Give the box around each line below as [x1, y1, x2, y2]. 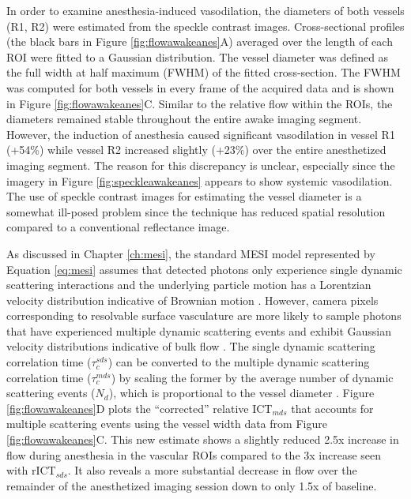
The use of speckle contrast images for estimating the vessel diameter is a [6, 188, 362, 204]
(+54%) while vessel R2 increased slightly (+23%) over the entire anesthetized [6, 141, 386, 158]
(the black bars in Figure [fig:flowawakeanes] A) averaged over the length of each [6, 33, 393, 50]
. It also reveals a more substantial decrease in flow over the [67, 462, 357, 478]
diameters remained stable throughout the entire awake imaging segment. [6, 111, 362, 127]
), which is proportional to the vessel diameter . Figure [108, 385, 375, 401]
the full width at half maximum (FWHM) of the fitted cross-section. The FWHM [6, 64, 401, 81]
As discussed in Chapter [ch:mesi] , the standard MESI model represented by [6, 245, 375, 261]
